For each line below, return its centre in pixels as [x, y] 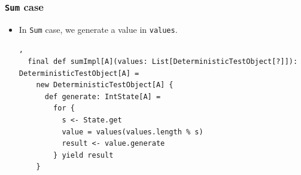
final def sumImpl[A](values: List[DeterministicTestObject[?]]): [163, 62]
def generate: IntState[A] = [103, 96]
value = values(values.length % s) [133, 132]
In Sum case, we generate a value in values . [98, 29]
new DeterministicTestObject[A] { [105, 85]
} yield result [83, 155]
